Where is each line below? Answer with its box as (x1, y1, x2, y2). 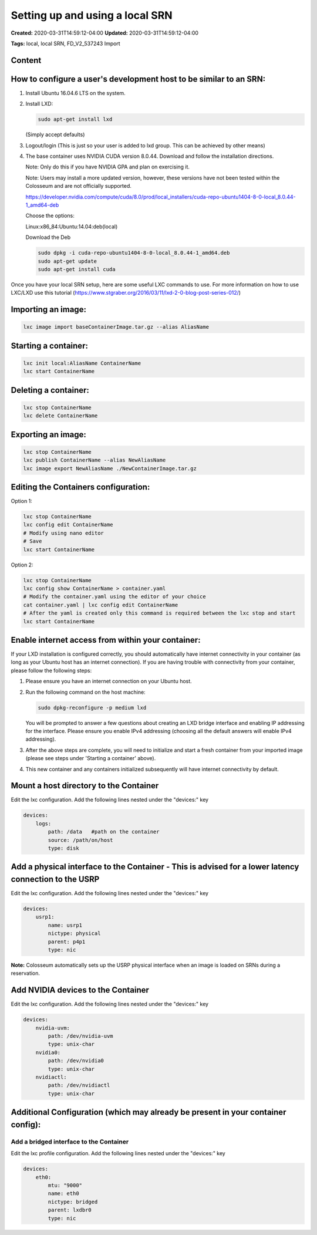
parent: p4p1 (48, 938, 86, 945)
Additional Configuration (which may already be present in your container (11, 1107, 286, 1118)
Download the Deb (25, 234, 71, 241)
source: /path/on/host (48, 836, 114, 843)
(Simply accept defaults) (25, 131, 85, 138)
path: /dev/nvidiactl (48, 1082, 110, 1089)
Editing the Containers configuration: (11, 482, 150, 492)
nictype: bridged (48, 1198, 98, 1205)
